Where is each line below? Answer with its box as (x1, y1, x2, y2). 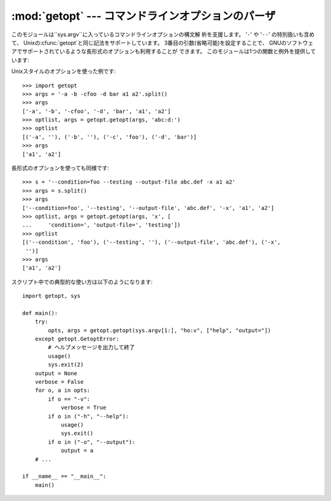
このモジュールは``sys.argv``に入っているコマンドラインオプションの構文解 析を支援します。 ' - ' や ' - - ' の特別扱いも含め (11, 31, 315, 38)
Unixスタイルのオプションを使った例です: (11, 68, 116, 75)
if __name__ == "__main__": (22, 473, 107, 480)
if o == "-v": (48, 395, 91, 402)
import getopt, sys (22, 292, 81, 300)
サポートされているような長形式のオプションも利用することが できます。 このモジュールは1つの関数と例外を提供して (21, 48, 316, 55)
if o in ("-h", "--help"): (48, 413, 129, 420)
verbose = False (34, 378, 84, 385)
